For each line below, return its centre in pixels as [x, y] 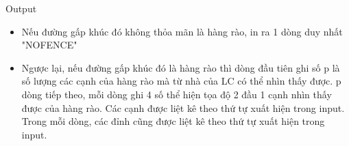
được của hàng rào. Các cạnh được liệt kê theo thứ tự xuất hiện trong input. [183, 107]
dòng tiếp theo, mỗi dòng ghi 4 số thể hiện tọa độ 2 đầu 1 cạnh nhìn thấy [177, 94]
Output [21, 8]
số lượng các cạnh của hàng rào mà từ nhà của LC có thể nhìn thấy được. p [181, 81]
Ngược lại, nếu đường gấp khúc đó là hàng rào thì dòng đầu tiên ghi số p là [181, 67]
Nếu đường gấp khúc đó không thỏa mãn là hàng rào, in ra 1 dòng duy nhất [182, 31]
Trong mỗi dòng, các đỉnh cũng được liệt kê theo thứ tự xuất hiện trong [173, 121]
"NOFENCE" [49, 45]
